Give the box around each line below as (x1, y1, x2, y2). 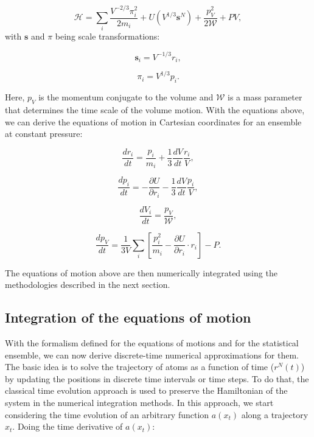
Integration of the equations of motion (5, 308, 251, 327)
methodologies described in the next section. (5, 278, 170, 291)
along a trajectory (241, 408, 309, 421)
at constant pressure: (5, 127, 83, 140)
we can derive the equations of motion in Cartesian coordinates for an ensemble (5, 115, 302, 128)
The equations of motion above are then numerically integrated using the (5, 266, 277, 279)
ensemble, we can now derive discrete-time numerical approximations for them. (5, 348, 299, 361)
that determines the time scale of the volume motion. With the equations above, (5, 103, 305, 116)
